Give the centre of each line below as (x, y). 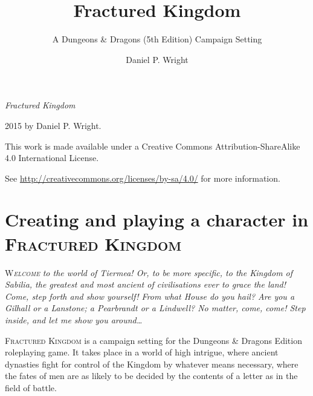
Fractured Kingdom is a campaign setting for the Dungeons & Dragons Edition (153, 340)
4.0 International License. (52, 158)
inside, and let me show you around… (74, 319)
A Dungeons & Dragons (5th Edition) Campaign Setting (157, 39)
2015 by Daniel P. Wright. (53, 125)
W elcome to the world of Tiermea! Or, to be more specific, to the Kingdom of (149, 272)
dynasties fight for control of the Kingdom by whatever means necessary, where (152, 364)
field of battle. (31, 387)
